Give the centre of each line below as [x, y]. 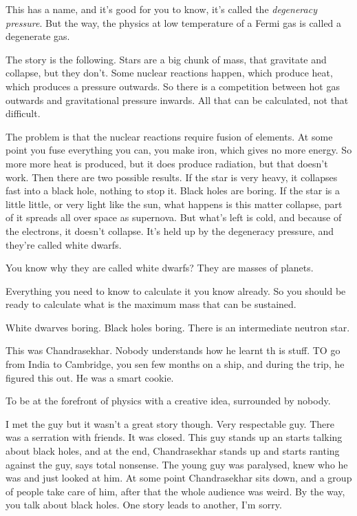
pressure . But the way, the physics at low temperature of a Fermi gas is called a [174, 22]
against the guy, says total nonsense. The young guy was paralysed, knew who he [177, 464]
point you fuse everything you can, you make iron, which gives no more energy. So [179, 150]
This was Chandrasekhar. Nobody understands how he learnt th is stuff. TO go [173, 350]
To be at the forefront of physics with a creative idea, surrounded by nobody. [168, 401]
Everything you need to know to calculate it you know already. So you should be [176, 290]
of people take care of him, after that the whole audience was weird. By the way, [175, 491]
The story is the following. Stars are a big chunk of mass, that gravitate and [166, 59]
